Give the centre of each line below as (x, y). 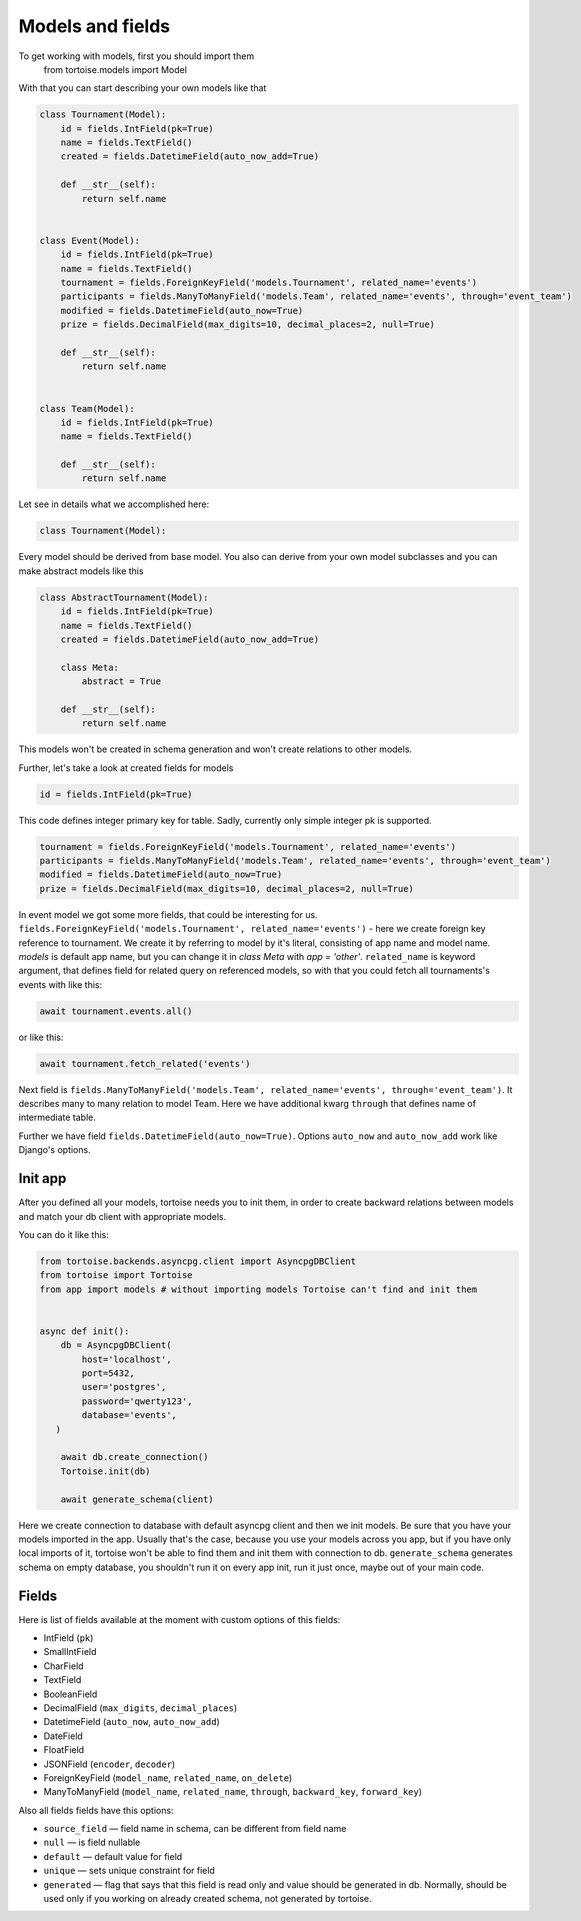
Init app (42, 1178)
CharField (63, 1666)
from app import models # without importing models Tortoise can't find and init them (258, 1289)
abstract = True (121, 681)
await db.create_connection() (134, 1457)
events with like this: (60, 984)
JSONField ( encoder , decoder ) (109, 1764)
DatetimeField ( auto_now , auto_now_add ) (131, 1722)
